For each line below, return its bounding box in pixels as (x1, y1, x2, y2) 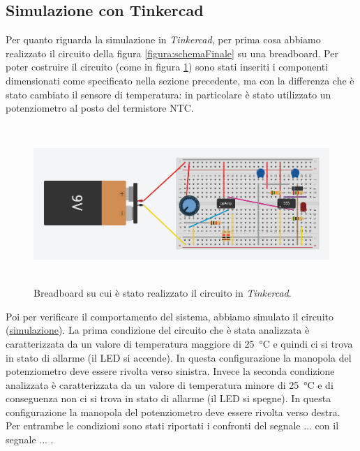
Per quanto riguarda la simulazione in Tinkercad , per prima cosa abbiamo (6, 32, 321, 47)
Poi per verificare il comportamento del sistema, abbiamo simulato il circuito (6, 309, 333, 323)
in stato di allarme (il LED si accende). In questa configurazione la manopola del (6, 350, 352, 364)
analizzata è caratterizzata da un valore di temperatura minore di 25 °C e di (6, 377, 333, 392)
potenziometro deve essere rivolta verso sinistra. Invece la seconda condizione (6, 364, 335, 378)
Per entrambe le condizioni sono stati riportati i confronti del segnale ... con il (6, 418, 339, 433)
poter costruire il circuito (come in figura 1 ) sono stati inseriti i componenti (6, 59, 329, 74)
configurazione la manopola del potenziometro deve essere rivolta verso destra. (6, 404, 340, 419)
